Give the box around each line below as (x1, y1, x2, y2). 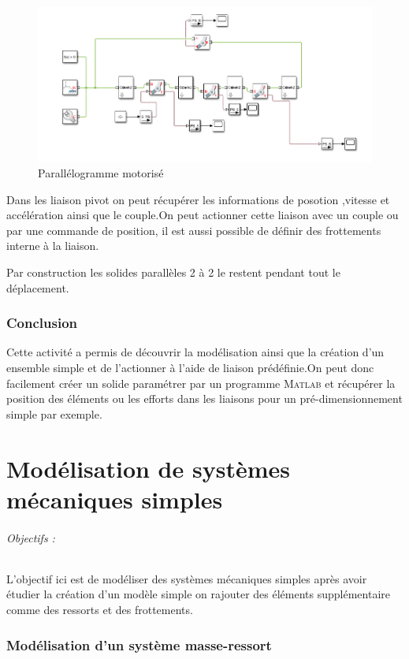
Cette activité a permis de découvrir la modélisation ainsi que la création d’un (6, 344, 385, 360)
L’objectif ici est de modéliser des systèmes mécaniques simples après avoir (6, 570, 367, 586)
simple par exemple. (6, 405, 102, 422)
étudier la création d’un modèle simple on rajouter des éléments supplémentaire (6, 586, 390, 602)
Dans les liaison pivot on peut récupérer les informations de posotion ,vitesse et (6, 191, 390, 207)
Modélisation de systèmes (6, 452, 290, 484)
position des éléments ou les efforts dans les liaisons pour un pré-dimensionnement (6, 390, 403, 407)
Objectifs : (6, 529, 55, 545)
